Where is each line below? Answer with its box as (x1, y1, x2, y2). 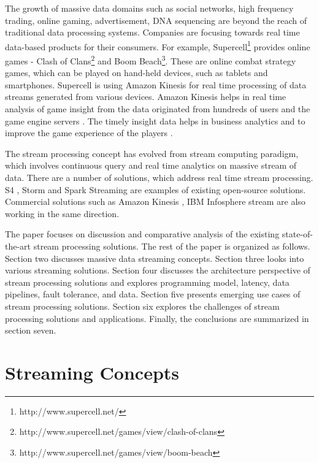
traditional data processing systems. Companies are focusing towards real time (5, 26, 300, 39)
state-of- (282, 228, 313, 240)
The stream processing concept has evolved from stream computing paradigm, (5, 147, 299, 159)
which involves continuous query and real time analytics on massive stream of (5, 159, 296, 172)
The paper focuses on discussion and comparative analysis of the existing (5, 228, 280, 240)
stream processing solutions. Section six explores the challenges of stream (5, 299, 280, 312)
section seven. (5, 324, 56, 337)
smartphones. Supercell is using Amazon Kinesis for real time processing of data (5, 78, 307, 91)
